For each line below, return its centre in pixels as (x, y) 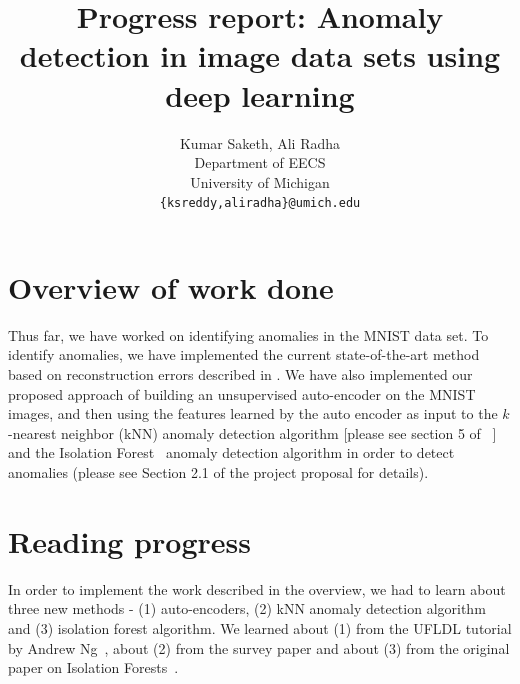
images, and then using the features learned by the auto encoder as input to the (253, 413)
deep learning (260, 94)
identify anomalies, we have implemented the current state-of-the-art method (244, 354)
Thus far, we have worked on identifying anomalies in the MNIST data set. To (248, 334)
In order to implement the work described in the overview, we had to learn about (257, 588)
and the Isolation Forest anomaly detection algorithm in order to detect (231, 452)
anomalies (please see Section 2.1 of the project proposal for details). (218, 472)
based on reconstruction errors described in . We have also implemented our (240, 374)
